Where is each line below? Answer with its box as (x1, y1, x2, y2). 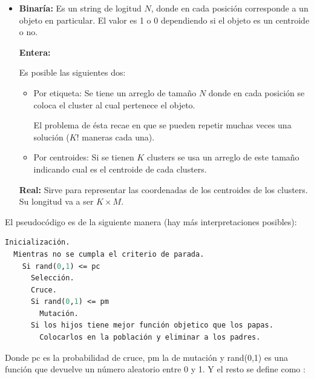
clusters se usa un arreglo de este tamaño (146, 151, 299, 163)
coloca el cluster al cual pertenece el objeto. (33, 98, 195, 111)
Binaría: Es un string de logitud (19, 2, 142, 14)
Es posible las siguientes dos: (19, 66, 126, 79)
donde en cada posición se (208, 86, 305, 99)
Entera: (19, 45, 51, 58)
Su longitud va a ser (19, 195, 94, 208)
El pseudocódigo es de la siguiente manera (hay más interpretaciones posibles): (5, 215, 297, 228)
